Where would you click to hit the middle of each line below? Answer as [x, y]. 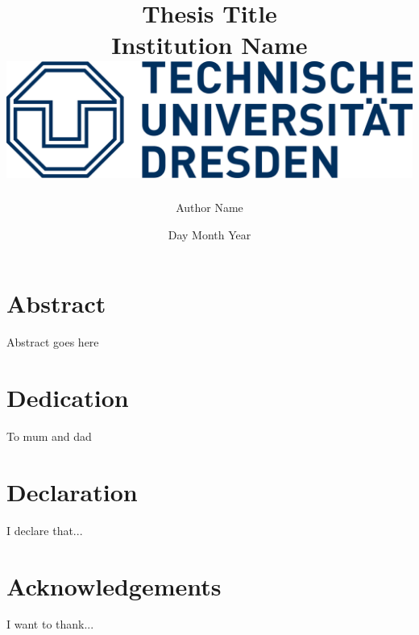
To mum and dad [49, 436]
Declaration [72, 491]
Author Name [209, 208]
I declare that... [45, 530]
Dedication [68, 398]
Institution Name [209, 45]
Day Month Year [209, 234]
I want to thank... [50, 624]
